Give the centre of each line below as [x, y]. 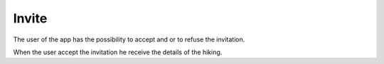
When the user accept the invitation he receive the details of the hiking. [118, 52]
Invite [30, 18]
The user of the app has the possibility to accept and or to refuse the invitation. [129, 39]
